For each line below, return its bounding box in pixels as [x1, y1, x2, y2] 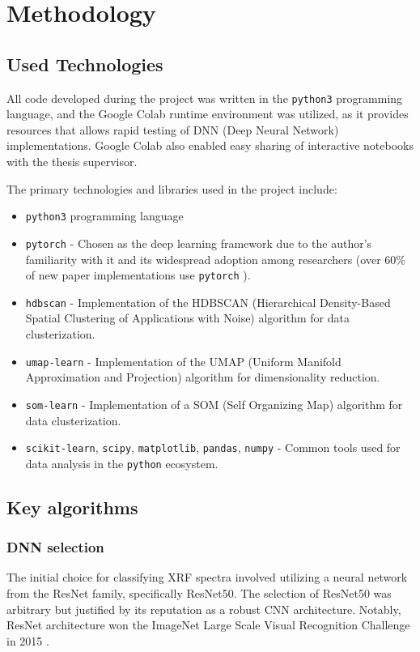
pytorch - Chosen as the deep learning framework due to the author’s [25, 234, 372, 251]
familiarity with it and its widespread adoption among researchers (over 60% [25, 250, 405, 267]
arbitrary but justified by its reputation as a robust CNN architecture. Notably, [6, 600, 401, 617]
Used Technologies [6, 51, 163, 76]
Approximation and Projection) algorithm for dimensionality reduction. [25, 369, 380, 386]
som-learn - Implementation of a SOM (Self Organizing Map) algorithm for [25, 395, 403, 412]
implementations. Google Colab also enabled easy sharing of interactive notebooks [6, 137, 414, 154]
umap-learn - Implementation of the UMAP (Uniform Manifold [25, 352, 342, 369]
